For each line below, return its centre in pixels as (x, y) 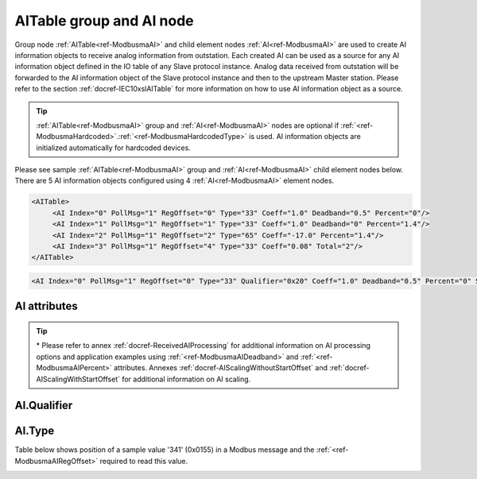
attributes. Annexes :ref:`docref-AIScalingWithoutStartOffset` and (221, 368)
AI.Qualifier (44, 406)
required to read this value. (144, 461)
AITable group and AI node (104, 21)
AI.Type (35, 431)
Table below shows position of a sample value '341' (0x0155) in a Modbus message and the (165, 450)
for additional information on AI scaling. (186, 379)
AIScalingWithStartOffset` (78, 379)
